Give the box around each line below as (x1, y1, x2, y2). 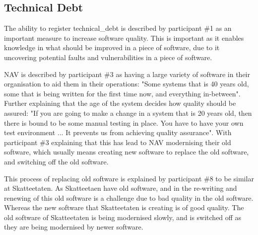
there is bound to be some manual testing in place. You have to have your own (4, 117, 244, 128)
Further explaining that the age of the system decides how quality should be (4, 98, 236, 108)
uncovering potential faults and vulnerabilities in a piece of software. (4, 52, 212, 62)
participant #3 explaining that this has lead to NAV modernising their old (4, 137, 231, 147)
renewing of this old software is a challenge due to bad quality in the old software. (4, 192, 254, 203)
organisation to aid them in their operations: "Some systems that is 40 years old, (4, 78, 249, 89)
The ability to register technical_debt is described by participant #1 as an (4, 23, 232, 33)
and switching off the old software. (4, 156, 109, 166)
